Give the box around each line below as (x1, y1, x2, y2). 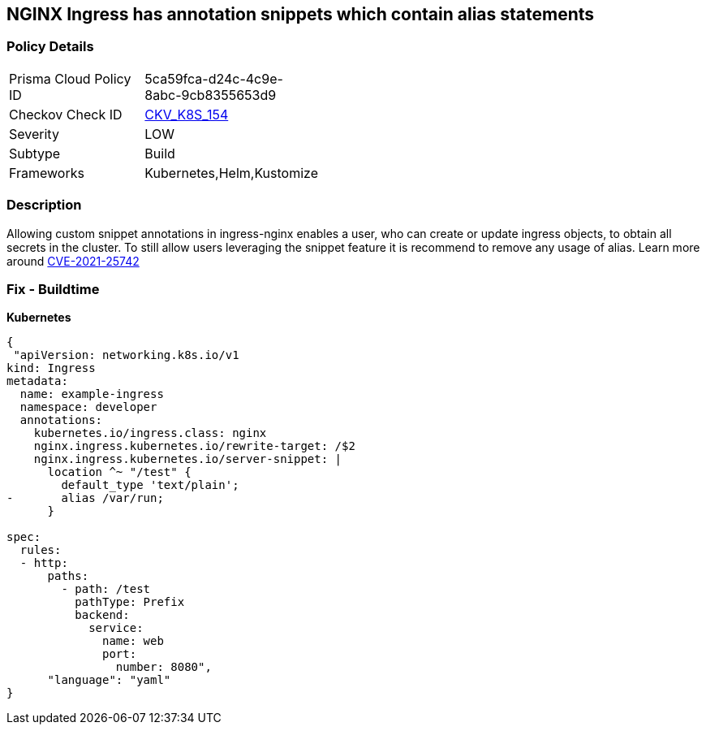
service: (88, 621, 144, 635)
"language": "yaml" (47, 673, 171, 687)
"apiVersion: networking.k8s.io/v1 (13, 348, 239, 362)
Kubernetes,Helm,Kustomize (144, 164, 318, 181)
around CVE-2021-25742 (6, 253, 140, 268)
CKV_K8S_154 (144, 106, 229, 123)
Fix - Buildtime (6, 280, 100, 297)
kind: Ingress (6, 361, 96, 375)
